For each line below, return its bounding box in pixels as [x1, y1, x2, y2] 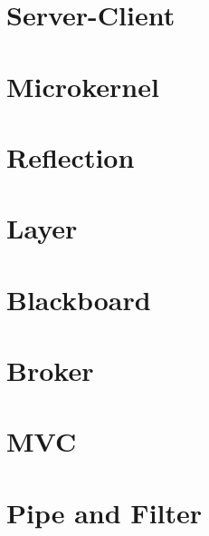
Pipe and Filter [6, 493, 203, 531]
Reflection [6, 138, 135, 175]
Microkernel [6, 67, 159, 104]
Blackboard [6, 280, 151, 317]
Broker [6, 352, 94, 389]
